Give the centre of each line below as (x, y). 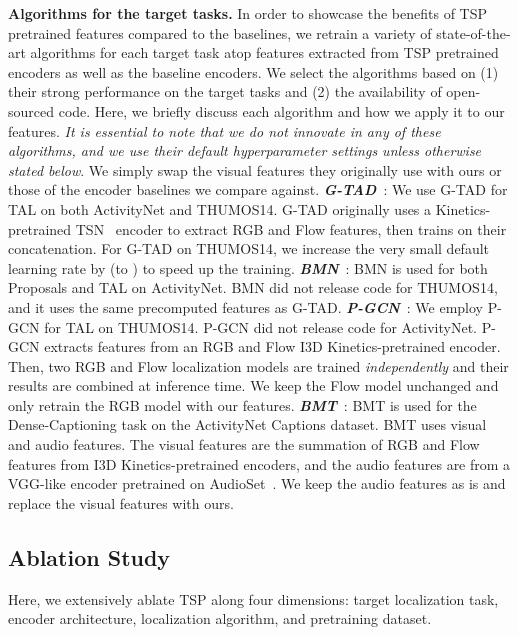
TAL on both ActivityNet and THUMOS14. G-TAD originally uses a (220, 208)
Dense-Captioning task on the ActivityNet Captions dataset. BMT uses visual (247, 424)
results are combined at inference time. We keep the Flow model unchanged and (253, 385)
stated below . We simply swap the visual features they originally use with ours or (255, 169)
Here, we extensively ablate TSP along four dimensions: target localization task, (253, 598)
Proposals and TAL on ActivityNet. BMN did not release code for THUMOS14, (253, 287)
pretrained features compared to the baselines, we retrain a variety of (220, 32)
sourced (31, 110)
